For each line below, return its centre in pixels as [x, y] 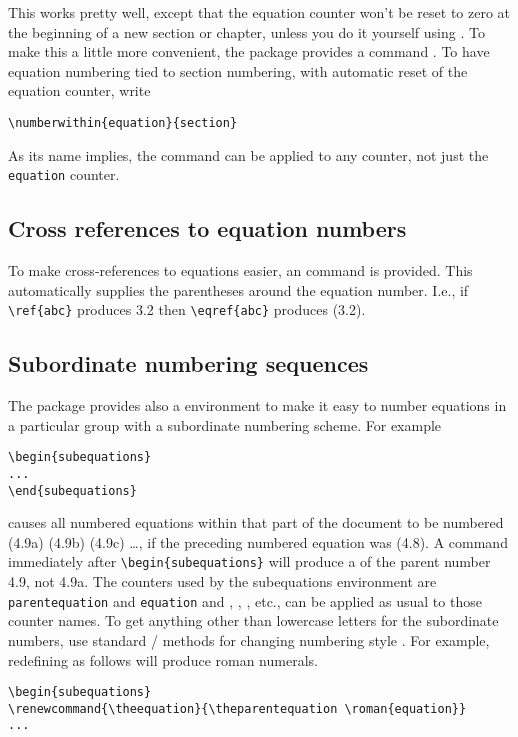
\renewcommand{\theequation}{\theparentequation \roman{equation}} [237, 708]
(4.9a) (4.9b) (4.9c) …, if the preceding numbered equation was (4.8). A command [258, 541]
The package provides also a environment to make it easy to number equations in [257, 405]
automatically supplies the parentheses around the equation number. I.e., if [238, 289]
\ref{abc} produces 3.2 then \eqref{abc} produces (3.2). [187, 309]
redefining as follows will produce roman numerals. [163, 659]
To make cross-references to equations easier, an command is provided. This [240, 270]
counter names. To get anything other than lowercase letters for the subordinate [253, 620]
